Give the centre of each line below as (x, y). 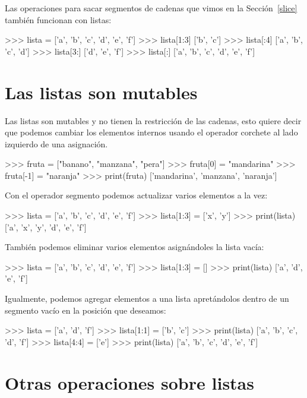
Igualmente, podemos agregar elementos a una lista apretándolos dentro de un (147, 298)
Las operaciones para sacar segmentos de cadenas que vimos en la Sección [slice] (151, 8)
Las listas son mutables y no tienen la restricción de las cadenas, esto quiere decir (153, 120)
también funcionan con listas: (58, 19)
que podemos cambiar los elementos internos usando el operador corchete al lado (151, 132)
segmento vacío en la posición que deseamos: (86, 310)
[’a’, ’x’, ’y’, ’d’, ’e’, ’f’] (46, 227)
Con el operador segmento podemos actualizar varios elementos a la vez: (136, 195)
